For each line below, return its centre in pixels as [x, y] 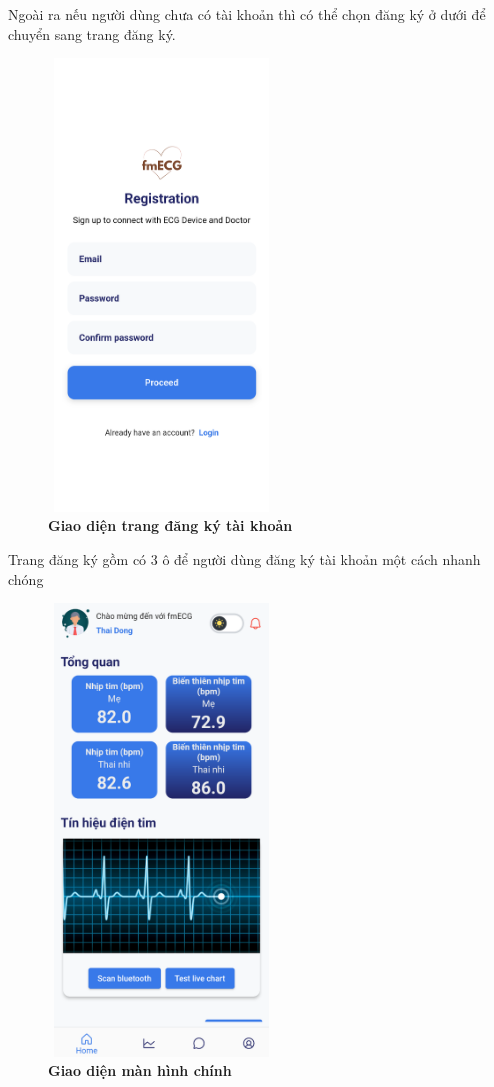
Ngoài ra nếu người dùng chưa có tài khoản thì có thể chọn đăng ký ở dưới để [247, 14]
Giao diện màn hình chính [140, 1070]
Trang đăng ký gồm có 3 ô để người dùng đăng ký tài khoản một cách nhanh [244, 558]
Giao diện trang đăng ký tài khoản [170, 525]
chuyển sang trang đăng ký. [92, 33]
